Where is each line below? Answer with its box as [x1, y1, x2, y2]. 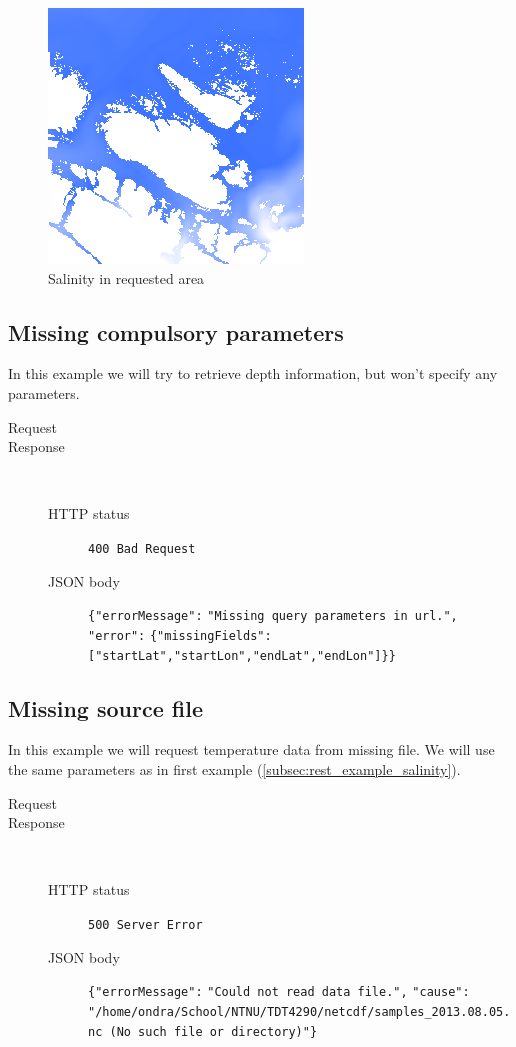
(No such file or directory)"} [109, 1024, 318, 1039]
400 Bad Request [88, 541, 196, 556]
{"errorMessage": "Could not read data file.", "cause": [88, 985, 470, 1000]
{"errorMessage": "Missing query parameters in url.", [88, 609, 458, 624]
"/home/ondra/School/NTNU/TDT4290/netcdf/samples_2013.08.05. [88, 1004, 511, 1019]
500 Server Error [88, 917, 203, 932]
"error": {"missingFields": [88, 628, 272, 643]
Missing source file [8, 692, 203, 723]
